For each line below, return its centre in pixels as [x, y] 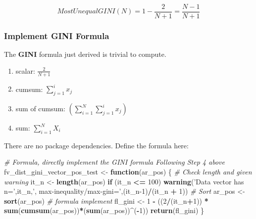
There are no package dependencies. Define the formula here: [96, 145]
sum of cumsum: [40, 108]
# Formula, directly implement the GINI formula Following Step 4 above [114, 162]
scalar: [25, 70]
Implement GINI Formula [57, 35]
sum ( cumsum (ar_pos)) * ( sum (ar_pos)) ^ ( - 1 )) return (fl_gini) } [104, 210]
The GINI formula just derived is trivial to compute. [85, 54]
